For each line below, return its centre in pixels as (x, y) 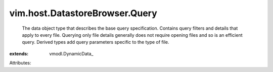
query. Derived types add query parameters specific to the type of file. (96, 42)
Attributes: (20, 63)
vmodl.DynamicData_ (71, 53)
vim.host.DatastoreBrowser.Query (83, 13)
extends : (19, 53)
